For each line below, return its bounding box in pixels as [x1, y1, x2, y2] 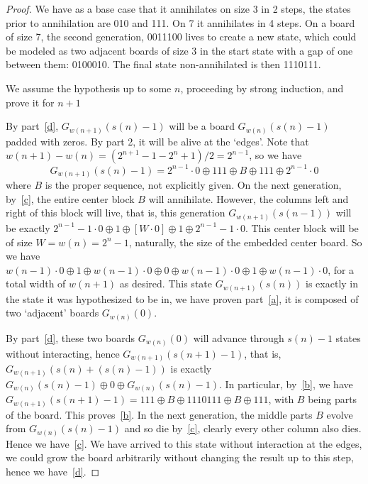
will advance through [193, 330, 284, 345]
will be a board [169, 119, 235, 133]
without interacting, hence [6, 346, 120, 361]
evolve [326, 407, 353, 422]
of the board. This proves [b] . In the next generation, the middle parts [6, 407, 313, 422]
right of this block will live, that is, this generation [6, 205, 225, 220]
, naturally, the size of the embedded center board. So [128, 234, 362, 249]
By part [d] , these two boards [6, 330, 135, 345]
